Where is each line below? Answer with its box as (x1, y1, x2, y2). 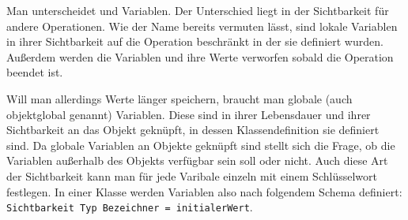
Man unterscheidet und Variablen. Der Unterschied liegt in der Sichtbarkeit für (6, 2, 389, 18)
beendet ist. (6, 64, 63, 80)
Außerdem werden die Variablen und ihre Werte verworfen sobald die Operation (6, 48, 394, 65)
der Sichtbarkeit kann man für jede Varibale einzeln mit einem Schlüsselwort (6, 167, 377, 184)
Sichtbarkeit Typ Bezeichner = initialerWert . (6, 199, 253, 215)
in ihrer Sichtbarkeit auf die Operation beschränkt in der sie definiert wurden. (6, 33, 383, 50)
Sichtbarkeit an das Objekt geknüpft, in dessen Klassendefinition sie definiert (6, 121, 380, 138)
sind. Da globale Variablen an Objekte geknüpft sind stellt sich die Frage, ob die (6, 136, 395, 153)
